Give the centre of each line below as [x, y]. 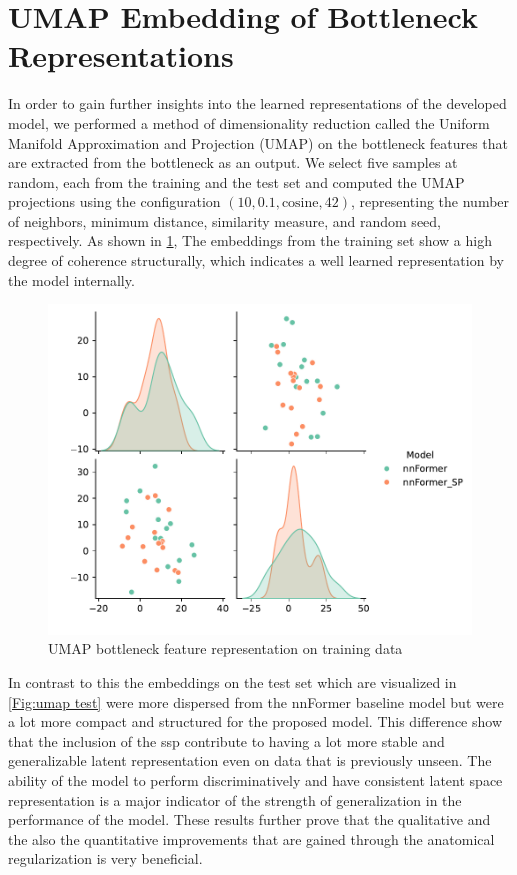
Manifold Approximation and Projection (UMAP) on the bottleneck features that [258, 142]
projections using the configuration [114, 201]
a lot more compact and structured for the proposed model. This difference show [255, 721]
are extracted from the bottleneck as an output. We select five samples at [233, 162]
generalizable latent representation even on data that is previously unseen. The [250, 760]
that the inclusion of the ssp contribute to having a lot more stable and [226, 740]
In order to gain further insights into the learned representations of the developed [257, 103]
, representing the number [430, 201]
